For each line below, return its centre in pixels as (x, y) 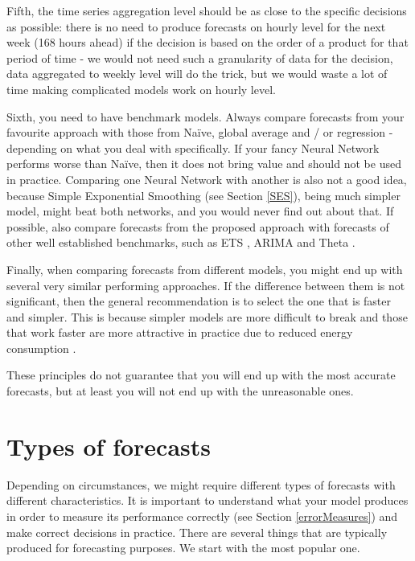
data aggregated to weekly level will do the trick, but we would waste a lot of (197, 74)
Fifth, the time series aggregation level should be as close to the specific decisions (207, 10)
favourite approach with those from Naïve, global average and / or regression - (200, 132)
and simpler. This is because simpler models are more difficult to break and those (207, 316)
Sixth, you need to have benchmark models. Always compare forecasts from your (205, 116)
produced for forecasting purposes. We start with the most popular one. (183, 548)
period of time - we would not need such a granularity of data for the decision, (200, 57)
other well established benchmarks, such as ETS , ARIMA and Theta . (181, 242)
